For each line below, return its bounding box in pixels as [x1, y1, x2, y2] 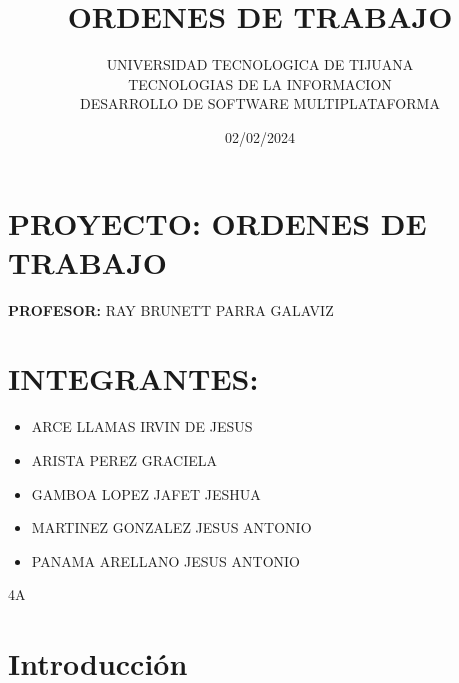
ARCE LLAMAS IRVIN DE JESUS [31, 416, 253, 437]
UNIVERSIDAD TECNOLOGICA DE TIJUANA [106, 54, 414, 75]
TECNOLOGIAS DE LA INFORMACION [128, 73, 392, 94]
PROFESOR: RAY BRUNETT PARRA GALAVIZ [8, 299, 334, 320]
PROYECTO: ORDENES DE [8, 202, 427, 243]
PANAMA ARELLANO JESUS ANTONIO [31, 550, 300, 571]
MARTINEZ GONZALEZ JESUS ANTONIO [31, 517, 312, 538]
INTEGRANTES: [8, 358, 259, 399]
